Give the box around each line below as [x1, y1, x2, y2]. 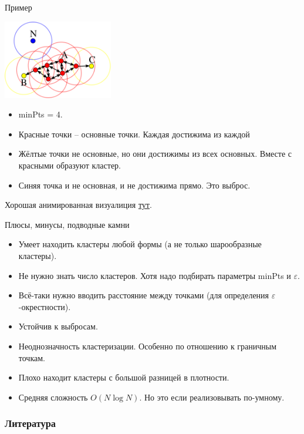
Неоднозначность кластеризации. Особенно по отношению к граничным [18, 339, 277, 352]
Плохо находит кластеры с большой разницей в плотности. [18, 371, 229, 383]
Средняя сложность [18, 391, 88, 403]
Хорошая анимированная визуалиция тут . [5, 199, 152, 211]
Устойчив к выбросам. [18, 320, 98, 332]
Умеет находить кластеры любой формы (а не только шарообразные [18, 238, 262, 250]
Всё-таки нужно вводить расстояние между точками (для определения [18, 289, 269, 301]
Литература [5, 416, 56, 430]
